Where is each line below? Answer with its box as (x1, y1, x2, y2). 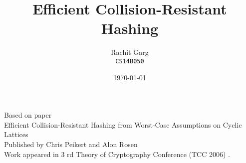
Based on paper (4, 110, 52, 120)
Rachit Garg (111, 47, 149, 57)
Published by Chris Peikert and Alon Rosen (4, 139, 138, 149)
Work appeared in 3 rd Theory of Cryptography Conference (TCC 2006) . (4, 149, 230, 159)
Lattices (4, 129, 28, 140)
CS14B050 (115, 57, 144, 65)
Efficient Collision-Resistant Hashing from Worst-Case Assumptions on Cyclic (4, 119, 242, 130)
